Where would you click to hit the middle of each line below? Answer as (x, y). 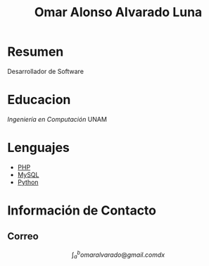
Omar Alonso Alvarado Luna (118, 12)
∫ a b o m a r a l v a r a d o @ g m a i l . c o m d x (118, 255)
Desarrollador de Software (46, 71)
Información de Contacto (82, 210)
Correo (23, 236)
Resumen (36, 52)
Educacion (39, 100)
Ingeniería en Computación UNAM (57, 119)
